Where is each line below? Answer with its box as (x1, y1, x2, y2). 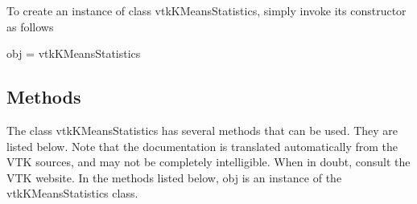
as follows (6, 18, 54, 35)
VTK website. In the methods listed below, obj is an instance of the (6, 169, 342, 186)
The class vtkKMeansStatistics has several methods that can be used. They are (6, 121, 398, 138)
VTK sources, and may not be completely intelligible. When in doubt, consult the (6, 153, 411, 170)
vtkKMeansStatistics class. (6, 185, 138, 202)
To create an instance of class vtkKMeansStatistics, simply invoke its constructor (6, 2, 407, 18)
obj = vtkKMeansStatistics (6, 45, 141, 62)
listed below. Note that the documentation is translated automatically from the (6, 137, 398, 154)
